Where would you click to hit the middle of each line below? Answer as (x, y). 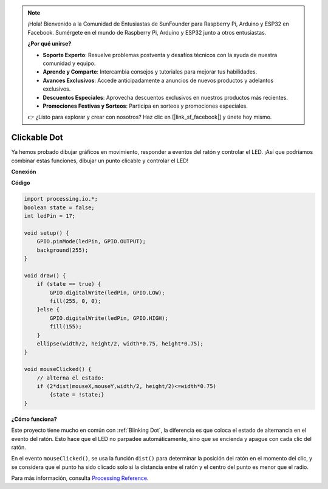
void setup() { (46, 233)
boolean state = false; (60, 207)
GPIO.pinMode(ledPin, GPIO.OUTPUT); (91, 241)
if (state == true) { (69, 284)
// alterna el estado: (70, 378)
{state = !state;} (77, 395)
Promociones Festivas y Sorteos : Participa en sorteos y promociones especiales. (145, 106)
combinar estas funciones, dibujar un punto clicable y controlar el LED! (100, 161)
